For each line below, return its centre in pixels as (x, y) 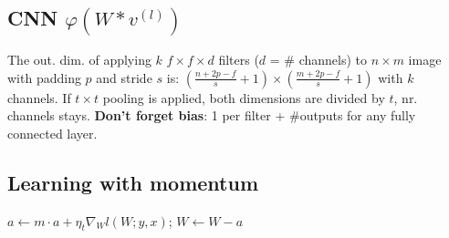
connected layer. (52, 133)
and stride (124, 77)
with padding (44, 77)
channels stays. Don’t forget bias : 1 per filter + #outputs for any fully (212, 115)
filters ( (239, 60)
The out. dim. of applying (79, 60)
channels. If (39, 97)
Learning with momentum (133, 182)
